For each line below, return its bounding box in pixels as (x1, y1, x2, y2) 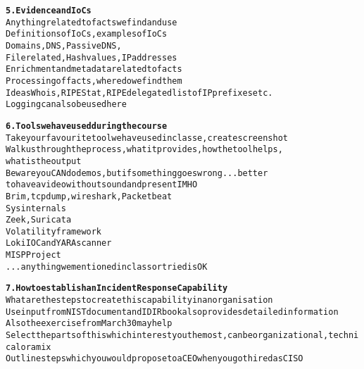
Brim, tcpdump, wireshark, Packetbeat (6, 191, 172, 201)
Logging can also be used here (6, 99, 127, 110)
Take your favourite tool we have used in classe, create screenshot (6, 132, 288, 143)
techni (328, 330, 359, 341)
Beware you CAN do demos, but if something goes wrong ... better (6, 168, 268, 178)
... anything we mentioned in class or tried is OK (6, 261, 208, 272)
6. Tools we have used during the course (6, 120, 168, 131)
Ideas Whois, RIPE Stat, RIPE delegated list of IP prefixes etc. (6, 87, 273, 98)
